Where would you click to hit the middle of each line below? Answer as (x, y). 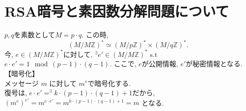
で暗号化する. (109, 83)
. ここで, (123, 64)
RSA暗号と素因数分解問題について (117, 11)
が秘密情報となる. (214, 64)
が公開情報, (160, 64)
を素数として (35, 35)
